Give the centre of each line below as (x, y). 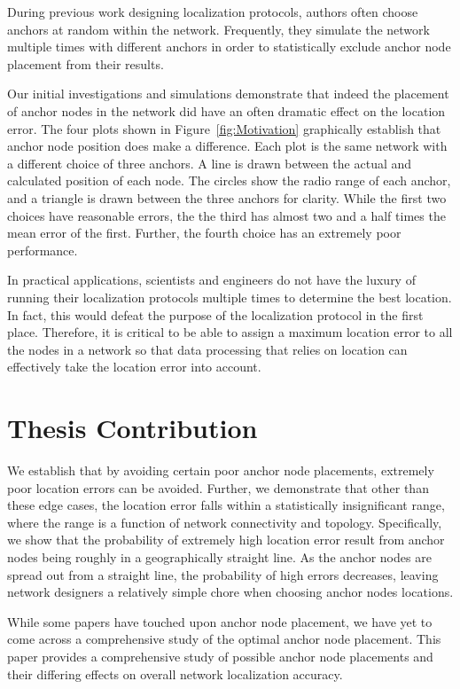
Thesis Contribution (133, 428)
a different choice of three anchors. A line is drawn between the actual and (210, 163)
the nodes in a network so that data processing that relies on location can (207, 349)
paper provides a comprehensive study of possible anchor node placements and (220, 656)
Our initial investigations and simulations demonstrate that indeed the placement (228, 94)
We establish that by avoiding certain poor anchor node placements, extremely (221, 470)
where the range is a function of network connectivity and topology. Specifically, (225, 522)
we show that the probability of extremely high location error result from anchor (226, 540)
